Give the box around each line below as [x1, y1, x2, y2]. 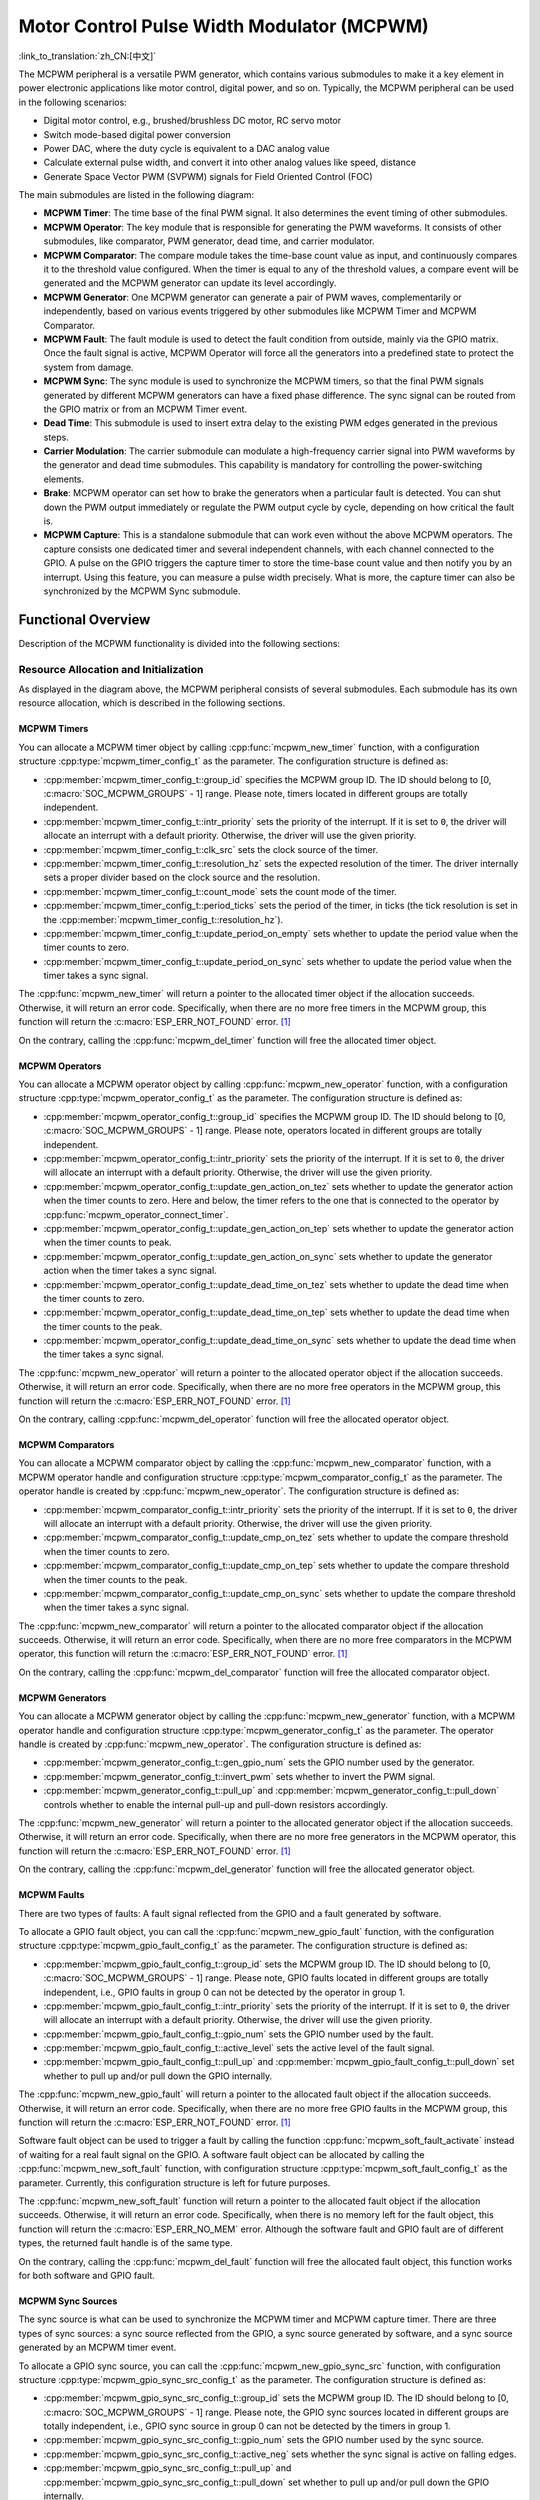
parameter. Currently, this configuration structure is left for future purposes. [18, 2176, 331, 2189]
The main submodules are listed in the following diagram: [18, 189, 255, 201]
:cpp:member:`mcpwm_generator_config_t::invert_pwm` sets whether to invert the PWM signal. [43, 1770, 436, 1782]
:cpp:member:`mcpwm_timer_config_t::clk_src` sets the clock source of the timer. [43, 843, 379, 855]
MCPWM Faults [18, 1889, 85, 1901]
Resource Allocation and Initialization [18, 662, 204, 676]
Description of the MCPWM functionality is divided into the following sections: [18, 637, 340, 649]
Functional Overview [18, 611, 151, 628]
